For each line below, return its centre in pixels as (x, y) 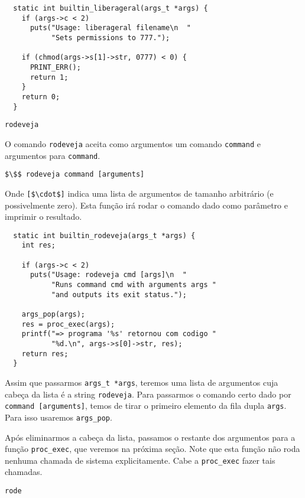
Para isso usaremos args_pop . (59, 417)
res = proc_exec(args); (68, 324)
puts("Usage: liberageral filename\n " (110, 28)
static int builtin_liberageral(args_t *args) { (111, 8)
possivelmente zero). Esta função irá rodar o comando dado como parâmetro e (146, 205)
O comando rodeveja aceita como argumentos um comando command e (133, 143)
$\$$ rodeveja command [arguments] (75, 175)
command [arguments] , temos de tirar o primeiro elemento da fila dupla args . (146, 406)
